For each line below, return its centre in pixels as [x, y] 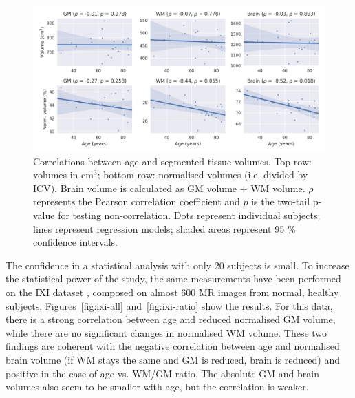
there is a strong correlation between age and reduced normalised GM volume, [171, 319]
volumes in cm [63, 175]
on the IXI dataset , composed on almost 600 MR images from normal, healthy [172, 292]
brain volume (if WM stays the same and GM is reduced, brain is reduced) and [173, 359]
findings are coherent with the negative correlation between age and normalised [173, 346]
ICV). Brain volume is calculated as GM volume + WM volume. [169, 188]
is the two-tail [281, 201]
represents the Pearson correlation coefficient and [137, 201]
